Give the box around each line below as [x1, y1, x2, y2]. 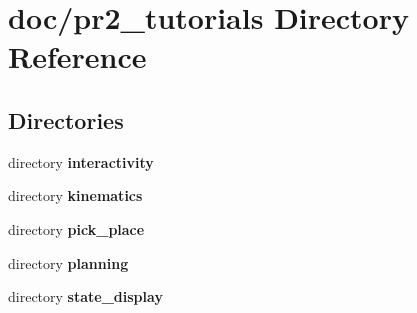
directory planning [8, 252, 129, 273]
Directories [8, 104, 124, 135]
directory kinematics [8, 185, 143, 206]
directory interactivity [8, 151, 154, 172]
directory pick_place [8, 218, 145, 239]
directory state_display [8, 286, 163, 307]
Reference [8, 36, 147, 77]
